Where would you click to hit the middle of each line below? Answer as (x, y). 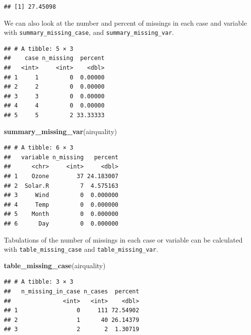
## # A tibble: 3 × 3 (39, 282)
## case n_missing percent (54, 58)
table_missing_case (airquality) (55, 265)
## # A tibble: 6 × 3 (39, 148)
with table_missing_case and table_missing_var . (81, 249)
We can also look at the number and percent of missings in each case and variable (125, 23)
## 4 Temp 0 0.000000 (61, 205)
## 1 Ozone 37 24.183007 (61, 176)
